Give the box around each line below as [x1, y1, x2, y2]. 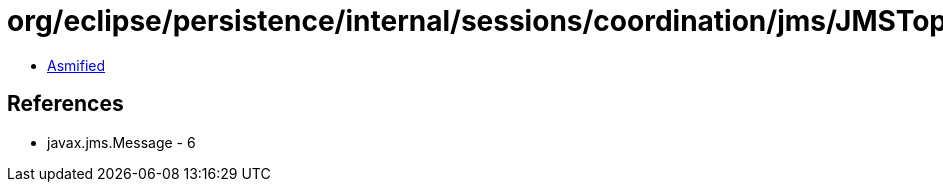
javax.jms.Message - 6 [47, 133, 196, 151]
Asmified [47, 56, 106, 74]
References [7, 91, 124, 117]
